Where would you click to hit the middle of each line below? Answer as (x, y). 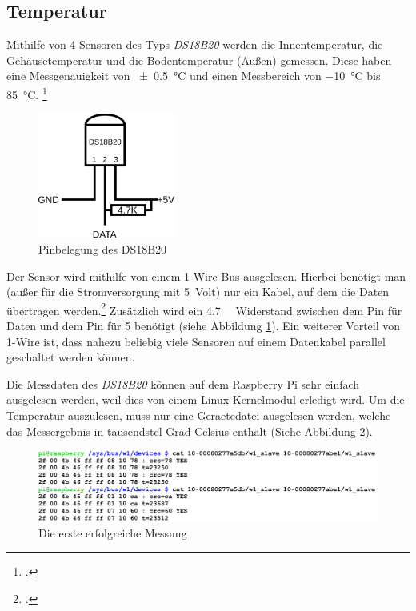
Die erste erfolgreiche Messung (113, 532)
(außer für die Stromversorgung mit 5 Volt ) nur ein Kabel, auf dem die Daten (198, 292)
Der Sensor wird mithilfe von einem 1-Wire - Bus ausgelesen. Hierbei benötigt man (206, 276)
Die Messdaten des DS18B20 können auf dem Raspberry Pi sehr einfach (183, 383)
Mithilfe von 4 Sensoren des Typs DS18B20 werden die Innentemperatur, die (195, 44)
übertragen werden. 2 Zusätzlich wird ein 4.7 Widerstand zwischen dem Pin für (204, 309)
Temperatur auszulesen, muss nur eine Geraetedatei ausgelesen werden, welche (199, 415)
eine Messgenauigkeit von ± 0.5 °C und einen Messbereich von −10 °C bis (194, 76)
